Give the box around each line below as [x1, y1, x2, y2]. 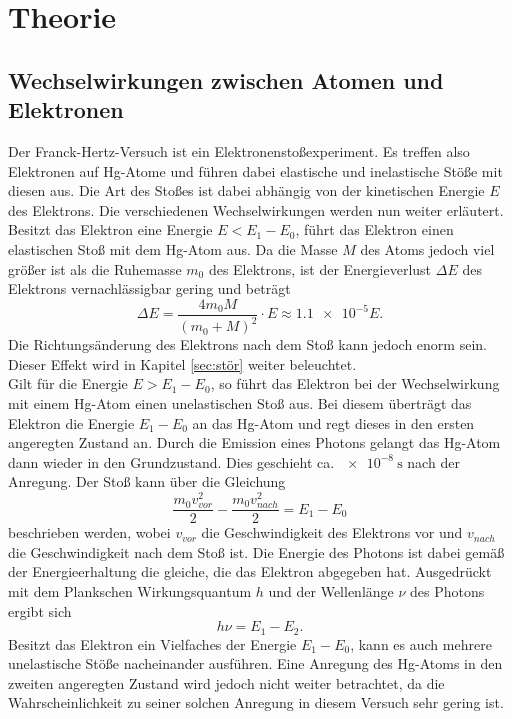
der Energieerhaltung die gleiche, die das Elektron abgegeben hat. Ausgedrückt [8, 561, 492, 582]
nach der [407, 451, 460, 472]
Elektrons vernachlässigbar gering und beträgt [8, 278, 291, 299]
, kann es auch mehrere [350, 633, 492, 654]
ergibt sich [8, 600, 72, 621]
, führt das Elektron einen [295, 219, 454, 240]
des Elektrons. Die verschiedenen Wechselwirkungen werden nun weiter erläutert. [8, 199, 504, 220]
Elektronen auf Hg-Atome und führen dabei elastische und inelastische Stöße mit [8, 160, 503, 181]
